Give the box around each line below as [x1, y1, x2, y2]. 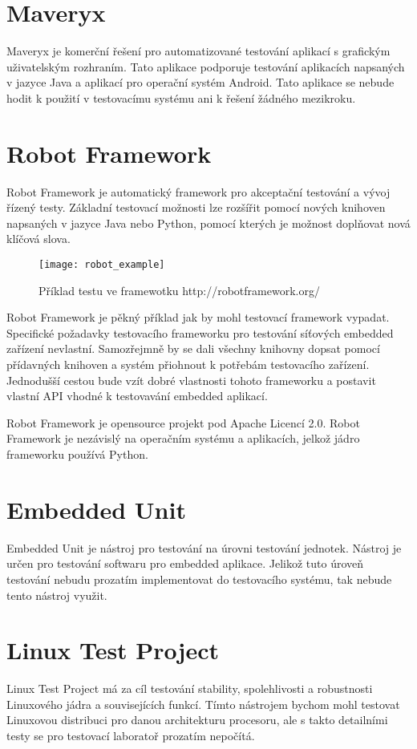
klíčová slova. [6, 230, 71, 247]
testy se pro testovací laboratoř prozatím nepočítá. [6, 727, 255, 743]
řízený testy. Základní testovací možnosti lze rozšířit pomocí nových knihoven [6, 199, 386, 216]
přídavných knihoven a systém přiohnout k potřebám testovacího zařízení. [6, 356, 370, 373]
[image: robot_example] [38, 259, 165, 270]
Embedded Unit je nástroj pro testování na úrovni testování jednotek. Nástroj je [6, 539, 402, 556]
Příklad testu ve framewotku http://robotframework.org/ [38, 281, 320, 298]
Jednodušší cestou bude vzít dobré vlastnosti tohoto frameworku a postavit [6, 371, 376, 388]
